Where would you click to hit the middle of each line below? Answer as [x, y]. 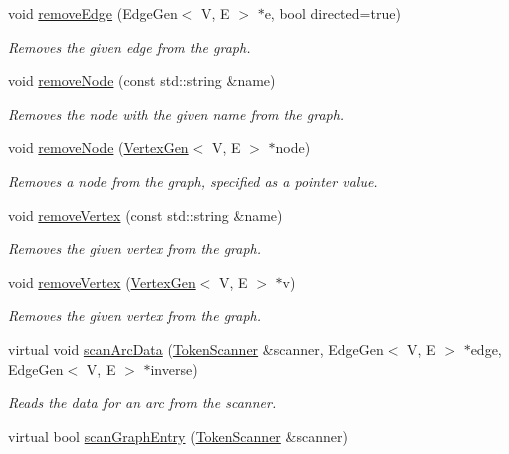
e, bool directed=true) [332, 13]
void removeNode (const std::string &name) [142, 80]
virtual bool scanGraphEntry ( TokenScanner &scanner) [178, 435]
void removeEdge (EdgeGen [93, 13]
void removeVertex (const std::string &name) [145, 214]
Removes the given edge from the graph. [129, 46]
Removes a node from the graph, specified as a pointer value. [193, 180]
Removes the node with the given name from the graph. [176, 113]
